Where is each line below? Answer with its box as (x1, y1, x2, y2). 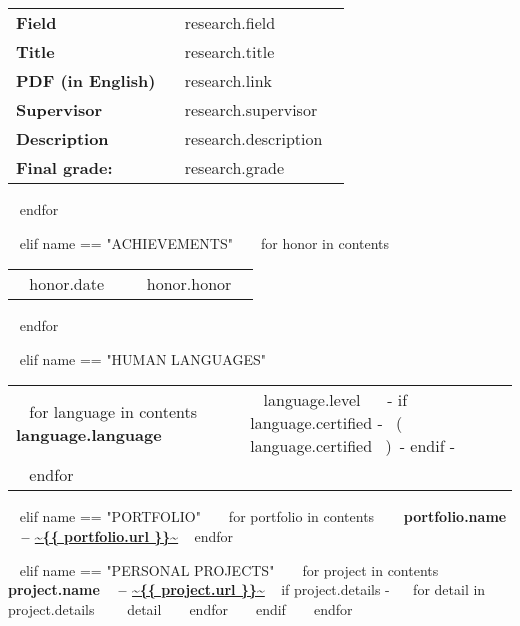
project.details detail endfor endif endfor (8, 598, 353, 619)
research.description (184, 127, 323, 150)
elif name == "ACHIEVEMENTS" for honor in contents (19, 232, 390, 253)
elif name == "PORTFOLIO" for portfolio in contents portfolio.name (19, 506, 507, 527)
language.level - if (263, 388, 408, 412)
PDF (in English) (16, 69, 156, 92)
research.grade (184, 156, 285, 179)
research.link (184, 69, 273, 92)
